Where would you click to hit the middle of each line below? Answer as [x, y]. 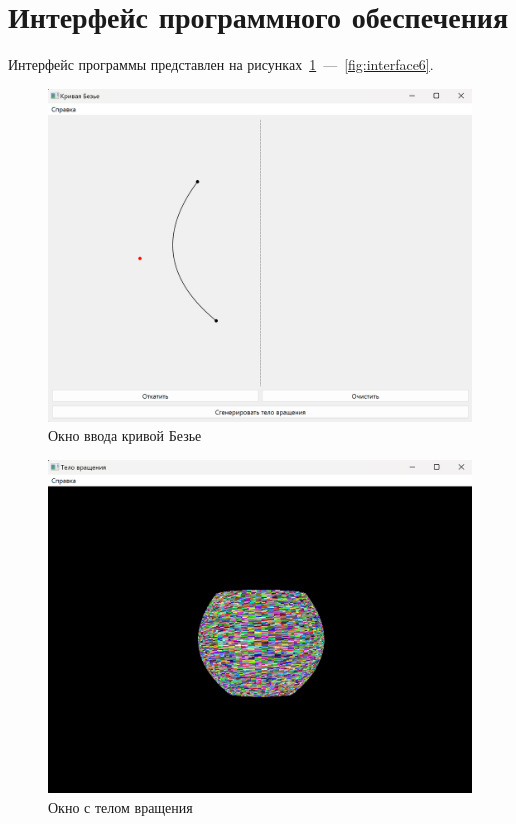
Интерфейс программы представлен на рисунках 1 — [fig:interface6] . [221, 64]
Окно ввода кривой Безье [125, 435]
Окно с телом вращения [120, 806]
